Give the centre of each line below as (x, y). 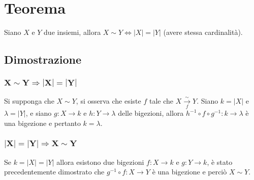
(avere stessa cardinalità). (203, 32)
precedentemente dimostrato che (54, 172)
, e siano (39, 113)
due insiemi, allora (72, 32)
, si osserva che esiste (108, 100)
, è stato (220, 162)
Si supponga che (29, 100)
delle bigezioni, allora (151, 113)
